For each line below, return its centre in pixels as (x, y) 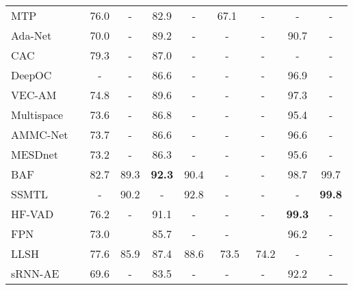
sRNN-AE (35, 273)
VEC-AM (34, 95)
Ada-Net (31, 35)
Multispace (37, 115)
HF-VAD (32, 214)
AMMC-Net (40, 134)
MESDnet (35, 154)
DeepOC (31, 75)
